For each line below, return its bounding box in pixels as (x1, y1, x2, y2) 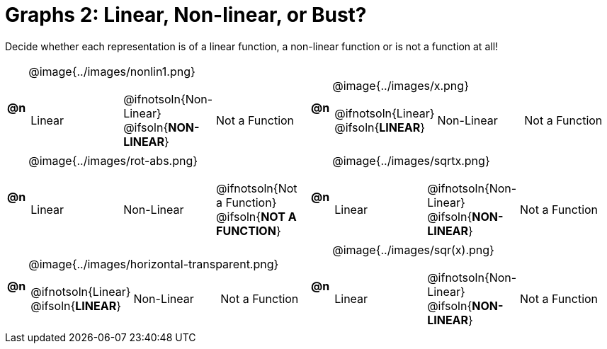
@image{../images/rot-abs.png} (28, 153, 198, 168)
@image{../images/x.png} (332, 78, 469, 93)
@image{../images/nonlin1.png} (28, 64, 195, 79)
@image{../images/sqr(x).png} (332, 242, 494, 257)
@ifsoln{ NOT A (216, 209, 297, 224)
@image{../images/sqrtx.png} (332, 153, 490, 168)
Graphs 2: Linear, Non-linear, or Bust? (5, 3, 367, 27)
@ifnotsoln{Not (216, 181, 297, 195)
